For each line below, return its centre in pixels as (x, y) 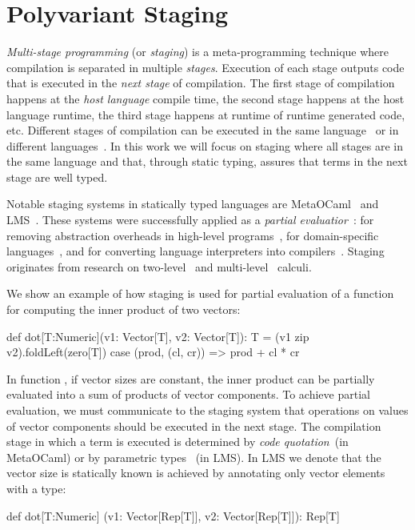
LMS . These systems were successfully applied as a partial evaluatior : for (190, 220)
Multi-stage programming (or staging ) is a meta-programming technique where (198, 52)
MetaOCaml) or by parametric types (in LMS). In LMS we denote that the (194, 457)
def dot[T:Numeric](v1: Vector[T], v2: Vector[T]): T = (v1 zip (158, 336)
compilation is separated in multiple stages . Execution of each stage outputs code (206, 67)
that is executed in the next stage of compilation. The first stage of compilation (201, 83)
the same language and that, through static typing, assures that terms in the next (207, 161)
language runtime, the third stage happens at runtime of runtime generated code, (206, 114)
